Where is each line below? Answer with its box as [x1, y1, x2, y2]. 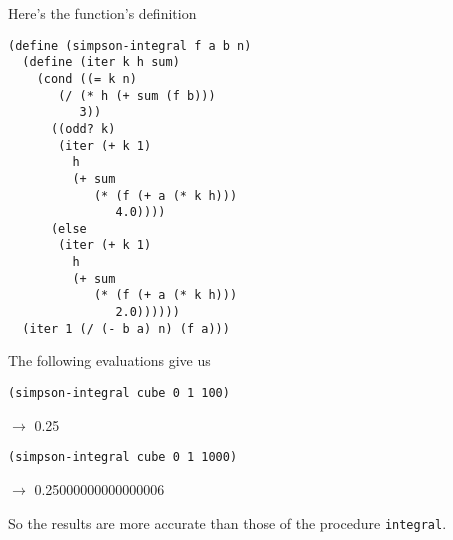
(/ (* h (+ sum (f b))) [58, 88, 216, 103]
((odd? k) [50, 121, 116, 136]
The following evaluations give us [8, 350, 211, 371]
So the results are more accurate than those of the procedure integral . [8, 512, 447, 533]
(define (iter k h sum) [22, 55, 180, 70]
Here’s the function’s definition [8, 3, 197, 23]
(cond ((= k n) [36, 71, 137, 86]
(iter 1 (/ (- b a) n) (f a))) [22, 321, 230, 336]
